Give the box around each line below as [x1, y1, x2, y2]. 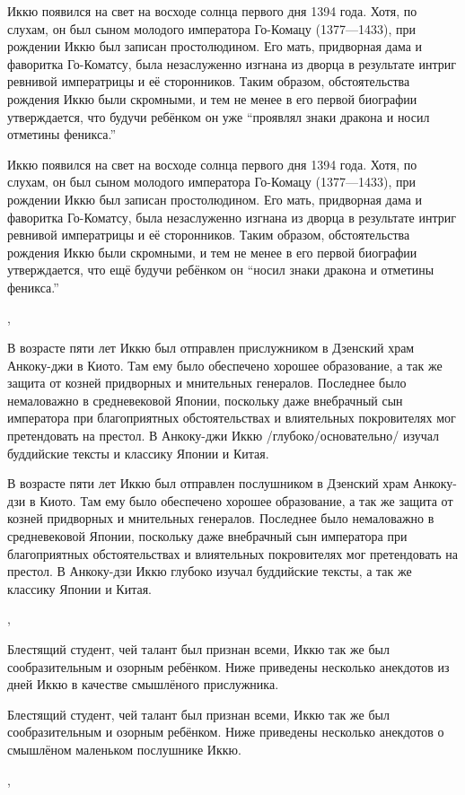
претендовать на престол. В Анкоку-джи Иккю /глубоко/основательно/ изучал [7, 426, 440, 445]
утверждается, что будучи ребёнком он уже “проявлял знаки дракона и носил [7, 107, 430, 126]
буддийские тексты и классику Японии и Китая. [7, 443, 269, 462]
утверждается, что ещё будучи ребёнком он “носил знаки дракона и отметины [7, 260, 434, 279]
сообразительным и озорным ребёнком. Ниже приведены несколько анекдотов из [7, 657, 450, 676]
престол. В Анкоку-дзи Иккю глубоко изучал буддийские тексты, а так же [7, 562, 412, 581]
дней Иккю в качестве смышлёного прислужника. [7, 675, 279, 694]
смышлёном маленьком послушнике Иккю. [7, 739, 241, 758]
